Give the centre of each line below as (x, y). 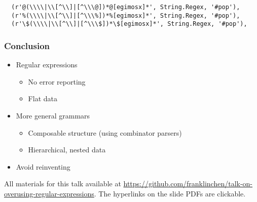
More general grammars (53, 115)
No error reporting (57, 81)
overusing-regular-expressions (49, 193)
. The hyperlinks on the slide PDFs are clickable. (170, 193)
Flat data (43, 98)
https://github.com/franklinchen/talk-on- (188, 184)
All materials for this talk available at (63, 184)
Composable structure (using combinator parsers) (105, 132)
